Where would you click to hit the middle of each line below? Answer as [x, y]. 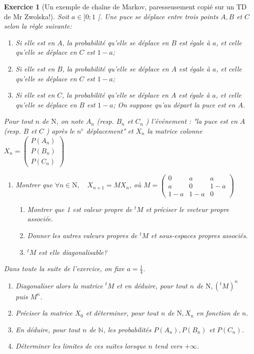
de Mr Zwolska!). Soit [37, 16]
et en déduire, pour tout [152, 285]
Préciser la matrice [44, 313]
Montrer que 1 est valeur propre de [80, 209]
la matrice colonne [175, 130]
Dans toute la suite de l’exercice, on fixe [64, 268]
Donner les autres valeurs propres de [82, 235]
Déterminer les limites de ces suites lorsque [81, 346]
